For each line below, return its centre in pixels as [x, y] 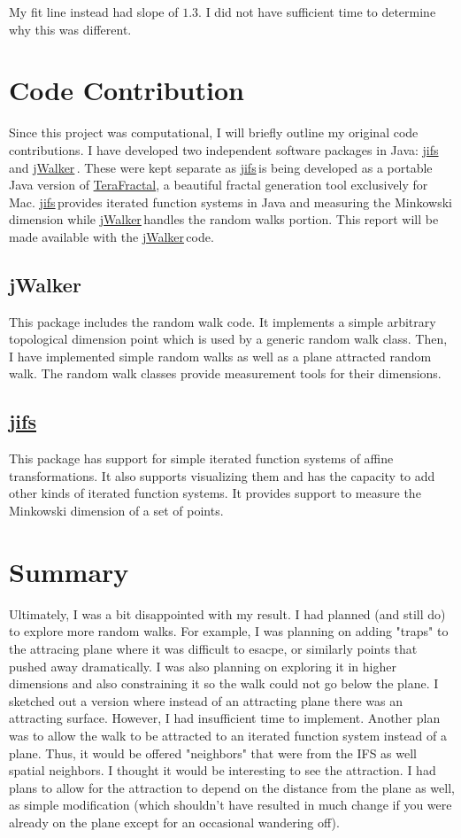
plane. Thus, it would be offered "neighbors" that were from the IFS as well [213, 753]
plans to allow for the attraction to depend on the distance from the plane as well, [232, 787]
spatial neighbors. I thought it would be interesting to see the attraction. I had [223, 770]
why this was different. [70, 29]
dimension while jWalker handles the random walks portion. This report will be [224, 219]
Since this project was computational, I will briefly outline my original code [214, 132]
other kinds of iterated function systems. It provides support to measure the [215, 493]
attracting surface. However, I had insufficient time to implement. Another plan [225, 718]
